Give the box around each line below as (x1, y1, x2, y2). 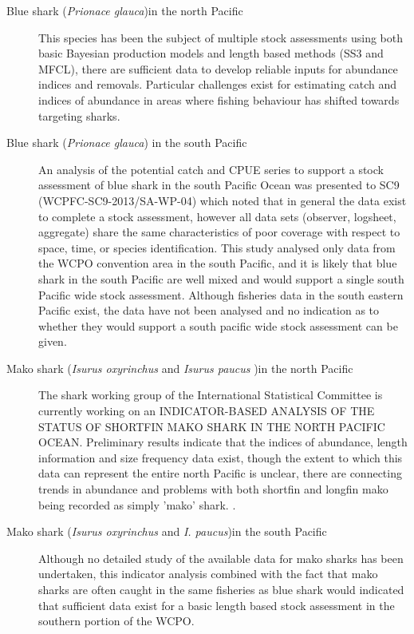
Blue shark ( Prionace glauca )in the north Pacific (6, 2, 243, 18)
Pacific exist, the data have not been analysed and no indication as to (38, 302, 380, 319)
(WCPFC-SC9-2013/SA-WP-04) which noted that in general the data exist (38, 192, 407, 208)
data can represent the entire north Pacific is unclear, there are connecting (38, 465, 402, 481)
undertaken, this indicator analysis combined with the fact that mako (38, 565, 378, 582)
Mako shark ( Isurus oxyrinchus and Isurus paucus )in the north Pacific (6, 359, 353, 376)
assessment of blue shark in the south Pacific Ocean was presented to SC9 (38, 176, 400, 193)
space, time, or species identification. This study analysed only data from (38, 239, 396, 256)
